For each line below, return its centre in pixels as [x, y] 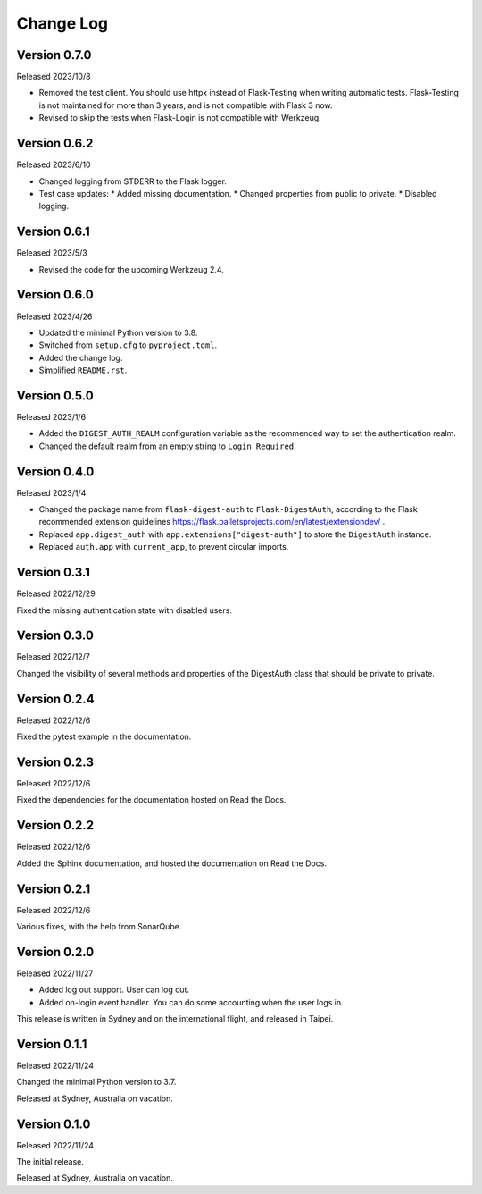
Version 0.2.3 [55, 762]
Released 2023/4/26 [54, 316]
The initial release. [50, 1162]
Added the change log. [81, 357]
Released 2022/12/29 [56, 593]
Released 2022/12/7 [54, 657]
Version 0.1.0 [54, 1124]
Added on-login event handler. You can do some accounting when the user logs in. [191, 1002]
